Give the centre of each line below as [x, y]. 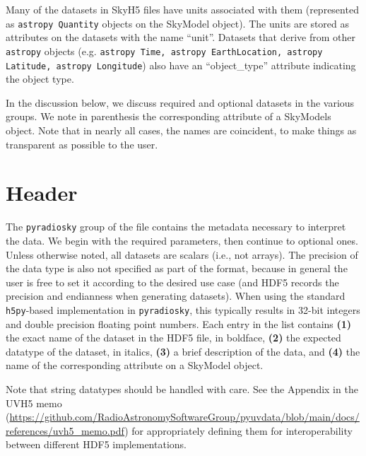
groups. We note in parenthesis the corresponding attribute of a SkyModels [169, 116]
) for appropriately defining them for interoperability [238, 430]
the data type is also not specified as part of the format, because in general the [177, 268]
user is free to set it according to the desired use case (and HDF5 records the [172, 282]
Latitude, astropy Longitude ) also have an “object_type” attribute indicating [181, 65]
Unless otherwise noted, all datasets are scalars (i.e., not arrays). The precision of [182, 254]
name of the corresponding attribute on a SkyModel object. [135, 365]
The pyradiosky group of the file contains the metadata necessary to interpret [176, 227]
